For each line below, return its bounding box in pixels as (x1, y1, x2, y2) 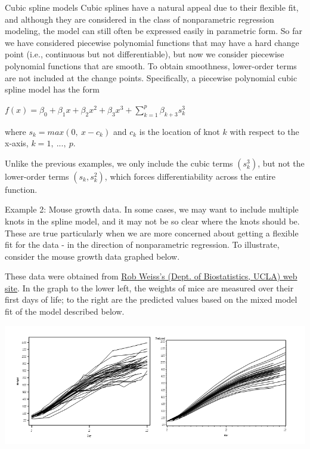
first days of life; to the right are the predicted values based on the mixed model (5, 293, 297, 306)
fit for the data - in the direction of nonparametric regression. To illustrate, (5, 238, 280, 251)
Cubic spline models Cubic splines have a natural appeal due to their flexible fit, (5, 1, 299, 13)
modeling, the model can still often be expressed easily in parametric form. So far (5, 24, 303, 37)
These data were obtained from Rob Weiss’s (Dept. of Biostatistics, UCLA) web (5, 270, 297, 282)
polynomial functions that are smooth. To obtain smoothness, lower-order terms (5, 59, 297, 72)
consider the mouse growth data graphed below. (5, 250, 180, 262)
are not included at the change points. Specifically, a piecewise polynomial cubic (5, 71, 297, 84)
